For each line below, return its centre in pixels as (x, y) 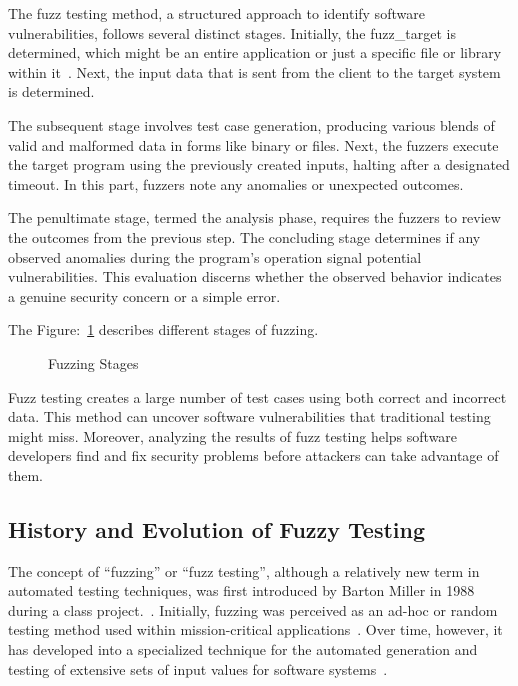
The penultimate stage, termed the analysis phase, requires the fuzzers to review (254, 217)
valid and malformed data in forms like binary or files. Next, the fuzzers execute (253, 144)
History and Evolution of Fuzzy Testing (217, 528)
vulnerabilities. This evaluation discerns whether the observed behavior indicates (255, 276)
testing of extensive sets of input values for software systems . (198, 668)
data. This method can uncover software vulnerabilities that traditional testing (249, 416)
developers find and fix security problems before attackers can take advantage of (253, 455)
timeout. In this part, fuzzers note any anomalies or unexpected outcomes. (236, 183)
